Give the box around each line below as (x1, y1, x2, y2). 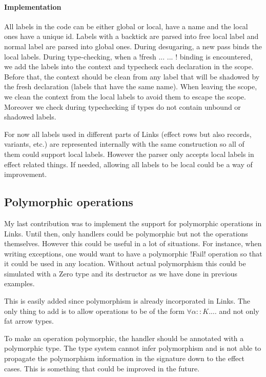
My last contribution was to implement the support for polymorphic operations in (4, 217, 262, 228)
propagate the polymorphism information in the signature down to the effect (4, 353, 244, 364)
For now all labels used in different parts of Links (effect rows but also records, (4, 128, 252, 139)
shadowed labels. (4, 111, 56, 122)
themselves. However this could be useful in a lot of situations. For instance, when (4, 238, 262, 249)
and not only (219, 305, 259, 316)
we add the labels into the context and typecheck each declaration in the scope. (4, 61, 254, 72)
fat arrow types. (4, 315, 54, 326)
